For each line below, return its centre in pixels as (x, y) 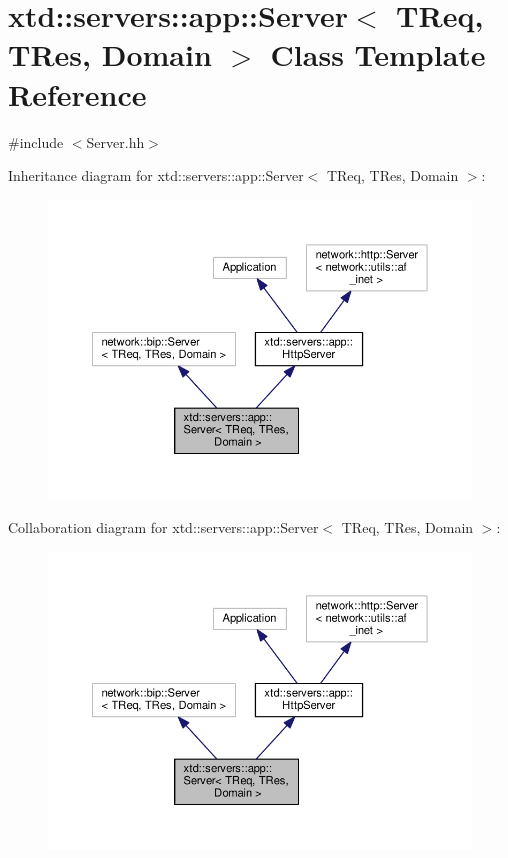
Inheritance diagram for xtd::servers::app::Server (156, 175)
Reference (77, 93)
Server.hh (115, 141)
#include (36, 141)
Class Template (378, 54)
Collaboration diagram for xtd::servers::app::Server (163, 526)
